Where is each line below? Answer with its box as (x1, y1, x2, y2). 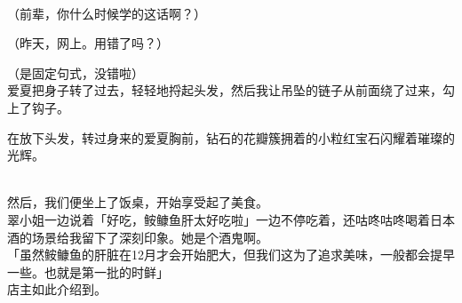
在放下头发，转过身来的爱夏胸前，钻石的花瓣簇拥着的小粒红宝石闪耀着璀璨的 (7, 128, 455, 147)
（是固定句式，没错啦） (7, 63, 144, 82)
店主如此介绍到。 (7, 280, 107, 299)
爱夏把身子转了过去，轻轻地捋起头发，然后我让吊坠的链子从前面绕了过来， (7, 81, 442, 100)
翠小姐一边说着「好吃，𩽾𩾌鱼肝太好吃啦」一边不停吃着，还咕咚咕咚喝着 (7, 210, 430, 228)
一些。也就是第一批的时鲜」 (7, 262, 169, 281)
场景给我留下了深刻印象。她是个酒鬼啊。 (31, 227, 268, 246)
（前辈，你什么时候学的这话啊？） (7, 4, 206, 22)
